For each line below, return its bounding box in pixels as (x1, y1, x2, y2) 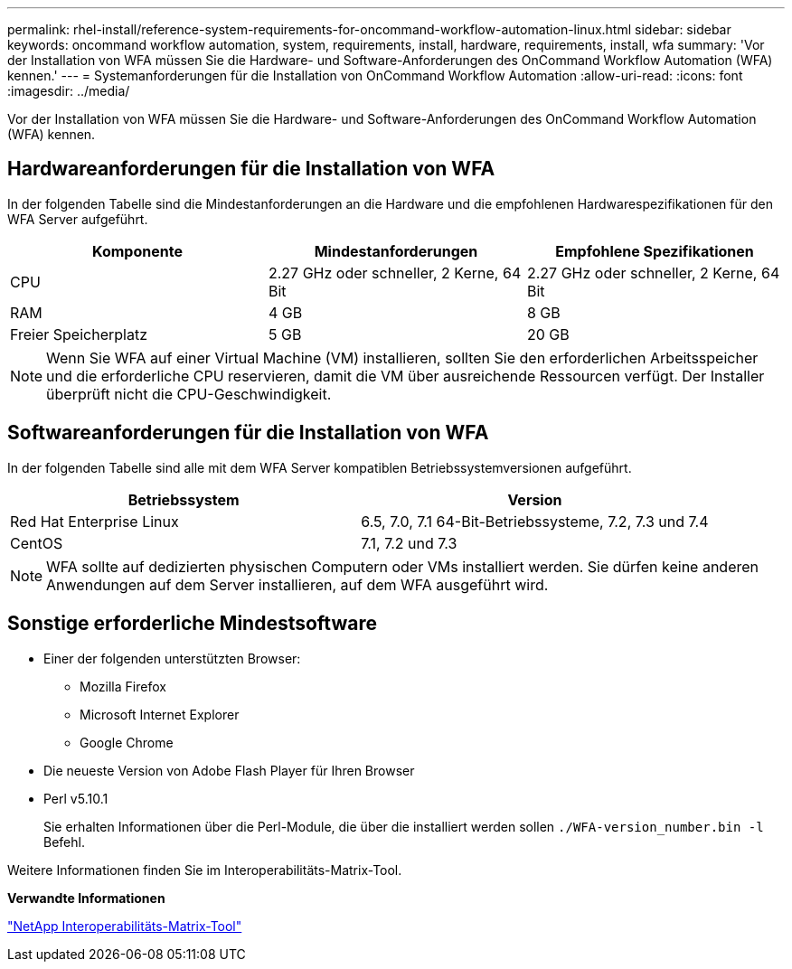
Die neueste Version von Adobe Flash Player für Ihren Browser (43, 762, 415, 778)
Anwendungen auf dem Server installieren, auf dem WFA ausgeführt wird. (46, 575, 549, 594)
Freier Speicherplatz (10, 325, 147, 343)
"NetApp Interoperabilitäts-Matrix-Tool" (7, 917, 242, 934)
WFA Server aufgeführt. (7, 211, 148, 227)
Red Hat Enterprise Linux (10, 512, 179, 531)
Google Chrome (80, 734, 174, 750)
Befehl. (43, 833, 85, 850)
